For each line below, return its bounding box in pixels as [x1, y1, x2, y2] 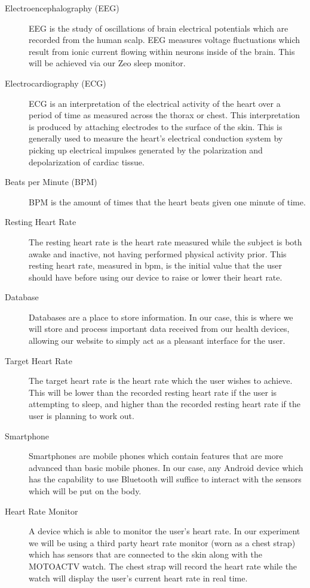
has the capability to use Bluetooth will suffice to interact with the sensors [29, 473, 302, 485]
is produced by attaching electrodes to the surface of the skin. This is [29, 120, 283, 133]
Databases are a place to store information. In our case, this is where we [29, 310, 293, 323]
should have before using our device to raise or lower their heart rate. [29, 270, 283, 283]
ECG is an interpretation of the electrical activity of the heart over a [29, 97, 281, 109]
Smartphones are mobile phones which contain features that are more [29, 450, 283, 462]
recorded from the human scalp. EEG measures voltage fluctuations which [29, 33, 300, 46]
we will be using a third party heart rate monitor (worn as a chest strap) [29, 536, 296, 549]
